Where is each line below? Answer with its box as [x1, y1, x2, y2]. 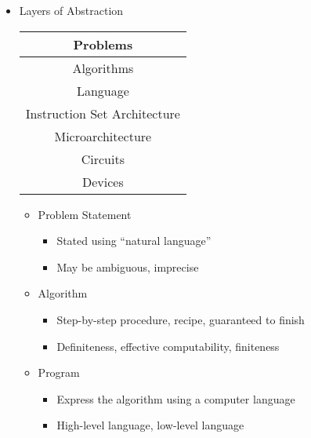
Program [38, 364, 80, 381]
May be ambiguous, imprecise [56, 258, 199, 275]
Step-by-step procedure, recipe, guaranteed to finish [56, 311, 305, 327]
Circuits [81, 149, 125, 168]
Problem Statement [38, 206, 132, 222]
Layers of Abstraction [19, 2, 124, 18]
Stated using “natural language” [56, 232, 212, 249]
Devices [81, 172, 124, 191]
